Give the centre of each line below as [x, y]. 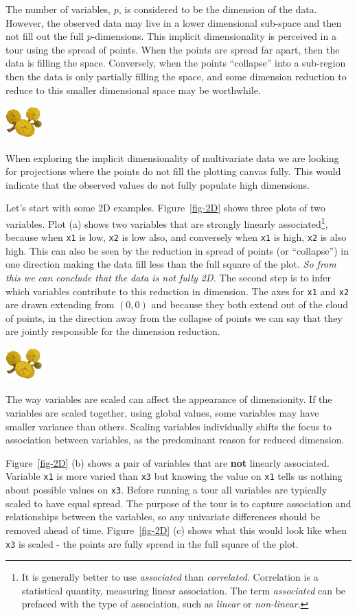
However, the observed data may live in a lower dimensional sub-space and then [174, 22]
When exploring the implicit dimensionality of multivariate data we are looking [172, 158]
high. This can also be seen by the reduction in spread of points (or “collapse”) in [177, 250]
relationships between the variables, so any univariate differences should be [163, 517]
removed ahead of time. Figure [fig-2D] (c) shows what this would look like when [176, 530]
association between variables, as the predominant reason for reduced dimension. [175, 440]
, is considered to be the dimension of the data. [218, 9]
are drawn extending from [60, 304]
